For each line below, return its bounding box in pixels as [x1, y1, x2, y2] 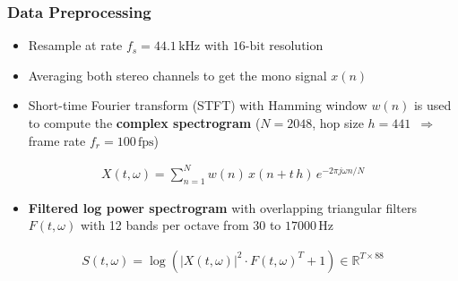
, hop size [312, 114, 364, 132]
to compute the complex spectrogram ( [28, 114, 261, 132]
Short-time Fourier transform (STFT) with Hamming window [28, 96, 367, 115]
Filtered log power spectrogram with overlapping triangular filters [28, 198, 417, 217]
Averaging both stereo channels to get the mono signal [28, 65, 327, 84]
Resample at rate [28, 36, 123, 55]
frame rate [28, 131, 86, 149]
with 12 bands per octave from [80, 216, 249, 234]
